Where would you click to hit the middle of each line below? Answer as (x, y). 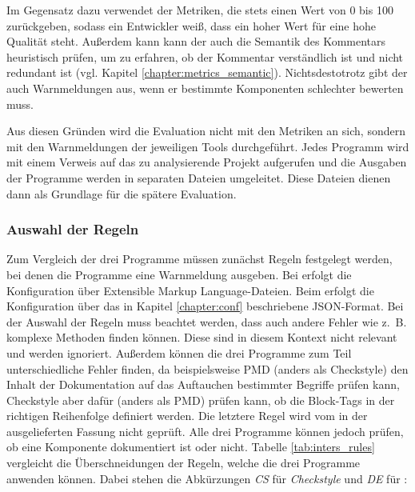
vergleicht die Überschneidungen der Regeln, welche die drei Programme (184, 463)
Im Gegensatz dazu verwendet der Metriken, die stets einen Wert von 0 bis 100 (200, 10)
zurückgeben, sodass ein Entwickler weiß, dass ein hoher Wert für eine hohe (191, 25)
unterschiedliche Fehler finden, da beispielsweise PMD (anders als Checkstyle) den (207, 368)
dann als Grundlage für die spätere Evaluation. (122, 193)
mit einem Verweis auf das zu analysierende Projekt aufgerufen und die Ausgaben (207, 162)
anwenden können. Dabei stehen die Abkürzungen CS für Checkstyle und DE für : (207, 478)
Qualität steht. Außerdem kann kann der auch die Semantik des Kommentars (196, 41)
